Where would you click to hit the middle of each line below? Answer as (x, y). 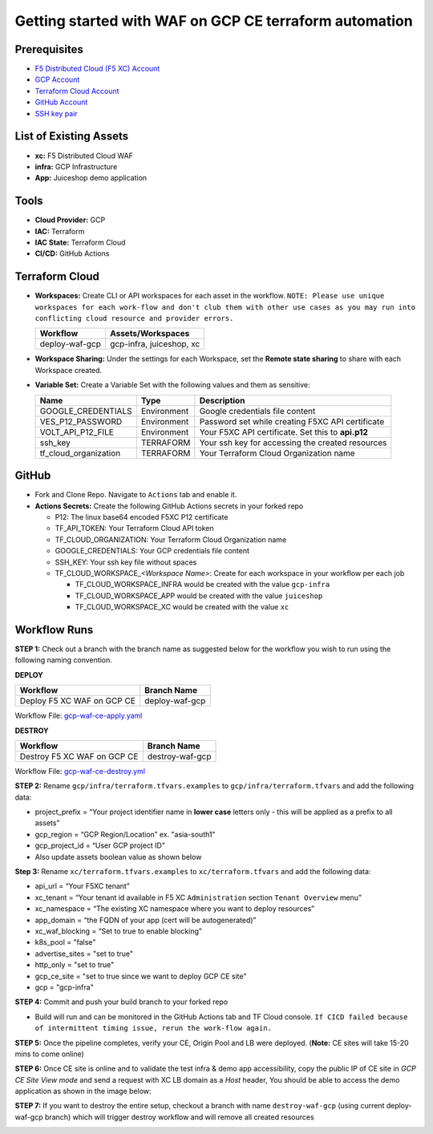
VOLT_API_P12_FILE (77, 431)
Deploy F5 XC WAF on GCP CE (78, 701)
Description (222, 400)
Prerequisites (49, 49)
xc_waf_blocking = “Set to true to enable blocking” (118, 931)
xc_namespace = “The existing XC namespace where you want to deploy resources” (175, 909)
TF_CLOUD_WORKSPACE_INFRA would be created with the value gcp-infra (202, 585)
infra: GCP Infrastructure (76, 166)
